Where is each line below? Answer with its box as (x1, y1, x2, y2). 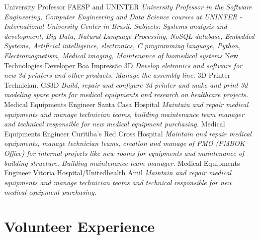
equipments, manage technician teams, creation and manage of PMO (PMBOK (4, 138, 245, 148)
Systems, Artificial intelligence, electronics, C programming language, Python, (4, 40, 241, 51)
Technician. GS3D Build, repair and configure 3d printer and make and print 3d (4, 79, 248, 90)
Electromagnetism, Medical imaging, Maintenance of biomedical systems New (4, 50, 239, 60)
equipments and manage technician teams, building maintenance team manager (4, 109, 244, 119)
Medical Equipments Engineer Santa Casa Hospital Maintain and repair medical (4, 99, 249, 109)
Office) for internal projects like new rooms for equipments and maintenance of (4, 147, 245, 158)
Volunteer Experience (4, 216, 155, 237)
